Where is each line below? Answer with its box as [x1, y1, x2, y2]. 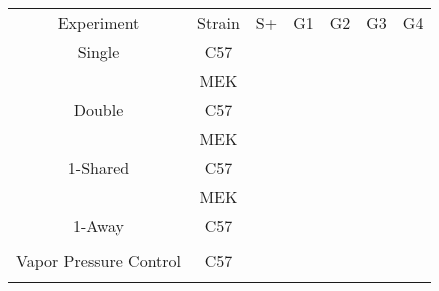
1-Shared [67, 156, 130, 179]
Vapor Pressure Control [16, 249, 182, 272]
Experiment [57, 11, 140, 34]
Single [77, 40, 120, 63]
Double [73, 98, 124, 121]
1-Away [72, 214, 125, 237]
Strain [197, 11, 240, 34]
